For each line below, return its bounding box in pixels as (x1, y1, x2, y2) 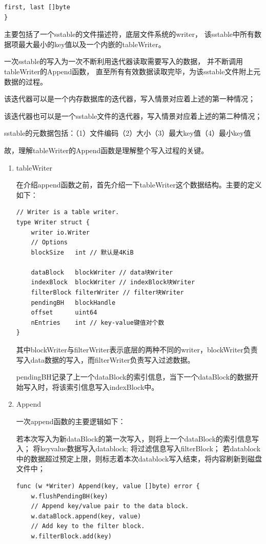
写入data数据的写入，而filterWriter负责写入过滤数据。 (16, 354, 195, 365)
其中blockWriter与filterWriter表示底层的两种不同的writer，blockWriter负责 (16, 344, 258, 355)
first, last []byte (4, 4, 70, 11)
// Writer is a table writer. (16, 208, 119, 216)
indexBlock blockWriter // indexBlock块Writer (31, 279, 195, 286)
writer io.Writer (31, 228, 90, 236)
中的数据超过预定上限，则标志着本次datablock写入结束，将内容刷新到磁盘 (16, 453, 262, 464)
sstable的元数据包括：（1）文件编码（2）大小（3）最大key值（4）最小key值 (4, 128, 251, 138)
